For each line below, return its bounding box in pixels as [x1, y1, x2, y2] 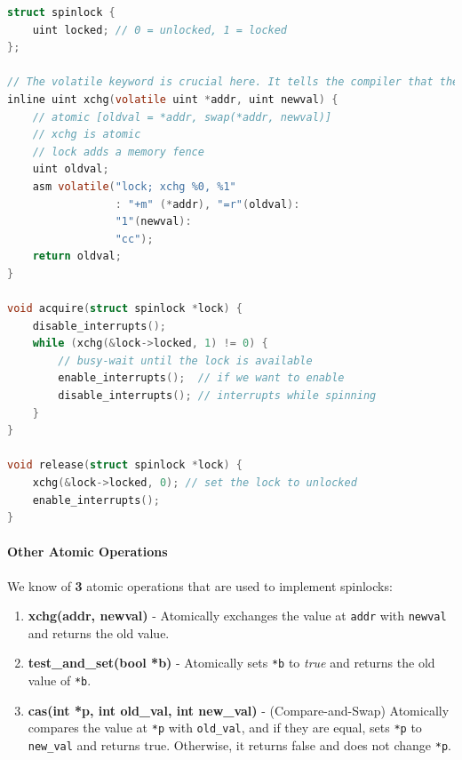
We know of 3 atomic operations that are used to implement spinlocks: [7, 576, 393, 595]
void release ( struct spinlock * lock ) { [7, 459, 243, 472]
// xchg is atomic [32, 128, 141, 141]
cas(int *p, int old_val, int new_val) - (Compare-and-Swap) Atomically [28, 700, 450, 719]
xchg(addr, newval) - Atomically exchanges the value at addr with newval [28, 606, 447, 625]
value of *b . [28, 671, 92, 690]
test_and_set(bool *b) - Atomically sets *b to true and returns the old [28, 653, 435, 672]
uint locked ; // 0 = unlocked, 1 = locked [32, 23, 288, 36]
